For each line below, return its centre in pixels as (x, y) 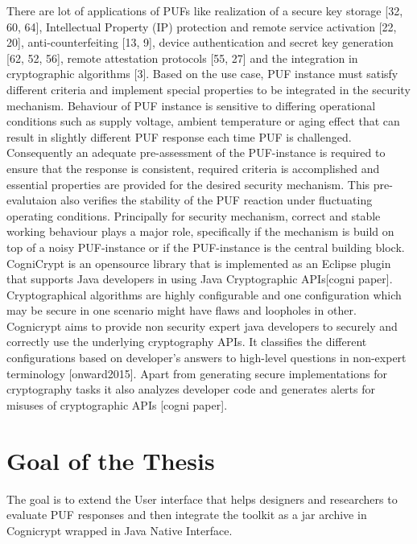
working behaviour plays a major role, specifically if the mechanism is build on (200, 231)
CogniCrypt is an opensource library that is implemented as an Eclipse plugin (199, 263)
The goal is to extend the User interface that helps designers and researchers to (202, 499)
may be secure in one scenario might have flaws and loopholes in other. (182, 310)
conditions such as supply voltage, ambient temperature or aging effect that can (203, 121)
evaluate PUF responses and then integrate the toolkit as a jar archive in (187, 515)
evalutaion (32, 200)
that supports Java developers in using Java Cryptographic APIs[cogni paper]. (200, 279)
